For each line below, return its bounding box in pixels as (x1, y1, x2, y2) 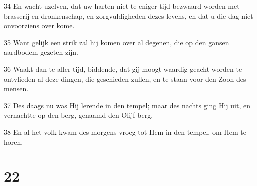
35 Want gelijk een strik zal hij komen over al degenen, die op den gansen (4, 37, 229, 47)
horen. (4, 136, 23, 147)
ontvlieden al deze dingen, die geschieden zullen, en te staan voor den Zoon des (4, 73, 246, 84)
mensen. (4, 83, 29, 94)
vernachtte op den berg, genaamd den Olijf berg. (4, 110, 153, 120)
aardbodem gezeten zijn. (4, 47, 78, 57)
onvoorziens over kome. (4, 20, 75, 31)
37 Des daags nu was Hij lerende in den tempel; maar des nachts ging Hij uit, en (4, 100, 250, 110)
